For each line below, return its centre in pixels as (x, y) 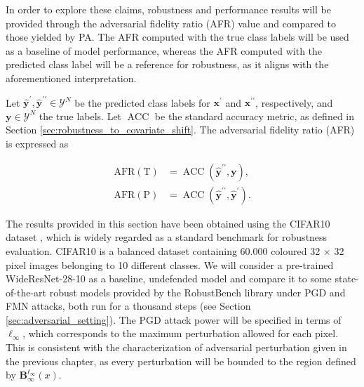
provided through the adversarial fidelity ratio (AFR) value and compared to (171, 23)
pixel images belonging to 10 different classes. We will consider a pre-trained (170, 264)
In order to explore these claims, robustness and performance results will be (168, 9)
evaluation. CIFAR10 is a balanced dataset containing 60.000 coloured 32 (163, 250)
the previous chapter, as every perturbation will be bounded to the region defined (181, 361)
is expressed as (37, 144)
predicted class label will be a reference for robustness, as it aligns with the (167, 64)
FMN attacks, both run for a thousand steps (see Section (128, 306)
